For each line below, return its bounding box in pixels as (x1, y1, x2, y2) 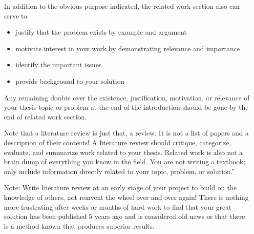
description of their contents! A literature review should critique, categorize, (4, 137, 231, 147)
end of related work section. (4, 111, 87, 121)
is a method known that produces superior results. (4, 220, 155, 231)
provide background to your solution (15, 76, 125, 86)
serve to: (4, 10, 29, 20)
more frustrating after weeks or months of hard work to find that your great (4, 201, 232, 212)
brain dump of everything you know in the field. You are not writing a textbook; (4, 156, 246, 167)
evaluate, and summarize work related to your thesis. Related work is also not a (4, 147, 243, 157)
